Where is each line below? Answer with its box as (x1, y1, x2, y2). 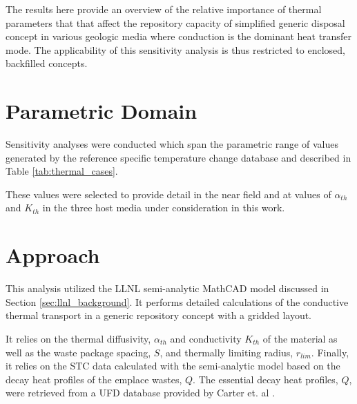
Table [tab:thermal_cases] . (6, 164, 118, 178)
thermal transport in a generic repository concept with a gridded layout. (6, 308, 312, 323)
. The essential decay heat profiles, (193, 372, 338, 386)
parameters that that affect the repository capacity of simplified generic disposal (6, 15, 345, 30)
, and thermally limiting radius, (160, 345, 293, 359)
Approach (6, 241, 100, 269)
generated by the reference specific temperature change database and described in (6, 150, 351, 164)
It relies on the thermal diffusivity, (6, 331, 151, 345)
